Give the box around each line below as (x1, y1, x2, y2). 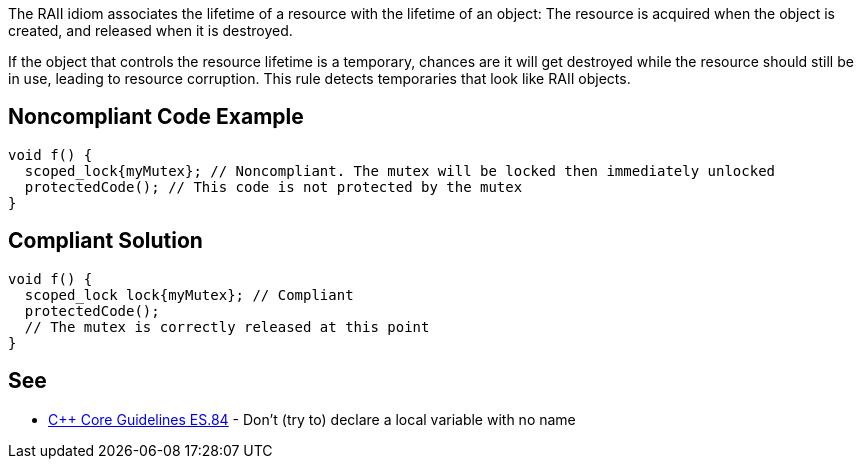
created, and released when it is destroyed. (8, 22, 293, 39)
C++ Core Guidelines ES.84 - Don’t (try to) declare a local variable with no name (48, 410, 576, 428)
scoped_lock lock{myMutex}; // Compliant (24, 286, 354, 303)
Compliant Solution (8, 228, 203, 254)
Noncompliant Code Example (8, 104, 304, 130)
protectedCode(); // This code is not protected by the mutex (24, 178, 523, 195)
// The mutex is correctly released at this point (24, 318, 430, 335)
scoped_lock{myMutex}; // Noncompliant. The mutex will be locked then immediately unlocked (24, 162, 776, 179)
